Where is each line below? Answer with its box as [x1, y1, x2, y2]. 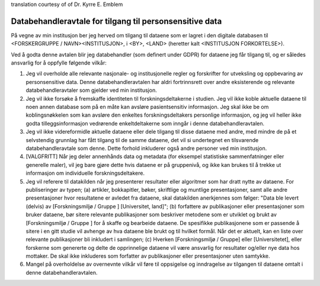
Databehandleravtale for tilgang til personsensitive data [11, 16, 222, 26]
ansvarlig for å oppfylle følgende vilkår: [11, 59, 107, 66]
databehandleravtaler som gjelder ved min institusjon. [25, 86, 157, 94]
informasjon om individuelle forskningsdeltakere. [25, 169, 145, 177]
